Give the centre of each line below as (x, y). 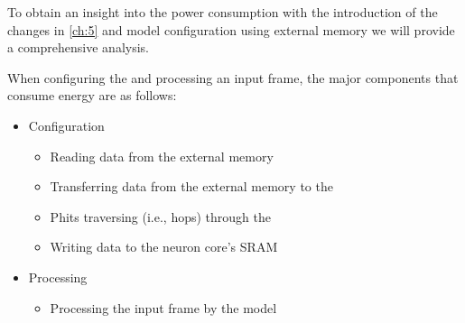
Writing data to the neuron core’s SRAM (164, 247)
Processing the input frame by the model (163, 307)
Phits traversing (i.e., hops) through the (161, 216)
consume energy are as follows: (92, 95)
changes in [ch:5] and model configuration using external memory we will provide (231, 29)
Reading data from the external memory (162, 156)
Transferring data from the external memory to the (191, 186)
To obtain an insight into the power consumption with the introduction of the (223, 12)
